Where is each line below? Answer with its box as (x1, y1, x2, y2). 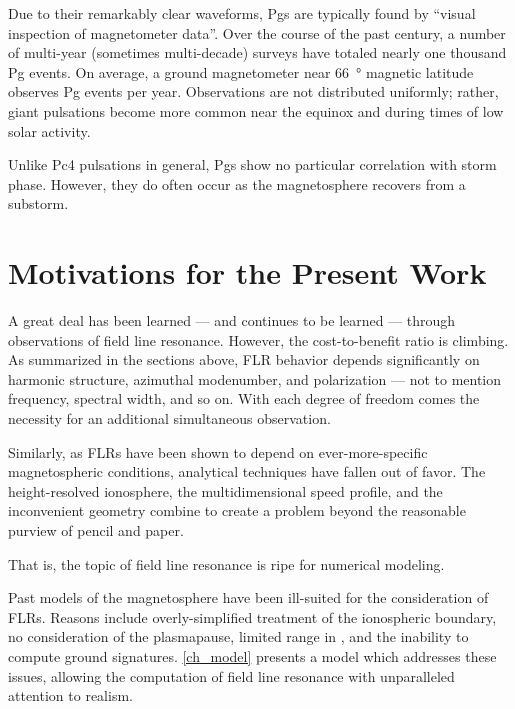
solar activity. (8, 120, 91, 141)
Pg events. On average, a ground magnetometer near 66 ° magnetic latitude (8, 61, 474, 82)
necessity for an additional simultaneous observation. (8, 408, 331, 429)
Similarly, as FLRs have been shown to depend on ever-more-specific (8, 441, 428, 462)
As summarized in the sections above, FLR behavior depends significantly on (8, 349, 480, 370)
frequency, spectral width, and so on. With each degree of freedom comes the (8, 388, 480, 409)
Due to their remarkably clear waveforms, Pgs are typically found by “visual (8, 3, 476, 23)
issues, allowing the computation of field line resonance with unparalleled (8, 665, 455, 686)
